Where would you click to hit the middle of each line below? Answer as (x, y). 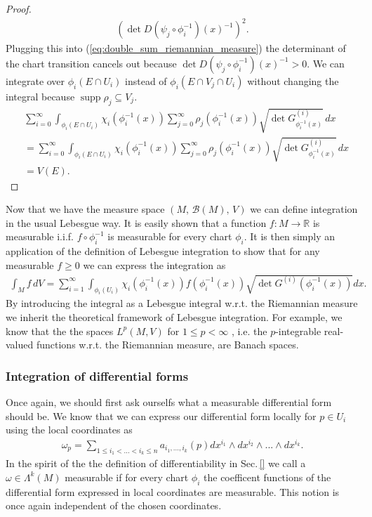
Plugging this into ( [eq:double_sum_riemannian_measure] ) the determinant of (176, 48)
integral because (40, 96)
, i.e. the (249, 331)
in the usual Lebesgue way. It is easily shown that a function (136, 222)
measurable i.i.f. (40, 236)
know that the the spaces (60, 331)
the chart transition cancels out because (91, 63)
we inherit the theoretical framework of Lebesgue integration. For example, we (174, 317)
